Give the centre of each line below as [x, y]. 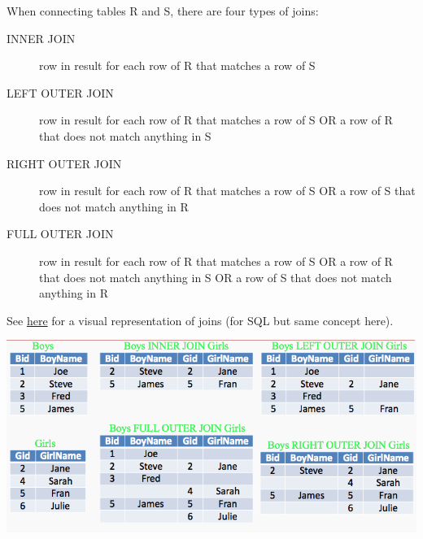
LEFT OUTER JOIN [60, 92]
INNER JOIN [41, 38]
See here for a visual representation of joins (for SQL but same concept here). [200, 320]
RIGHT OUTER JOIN [64, 163]
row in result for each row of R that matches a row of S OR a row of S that [227, 191]
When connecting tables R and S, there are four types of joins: [163, 11]
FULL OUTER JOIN [60, 234]
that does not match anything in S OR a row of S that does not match [216, 277]
